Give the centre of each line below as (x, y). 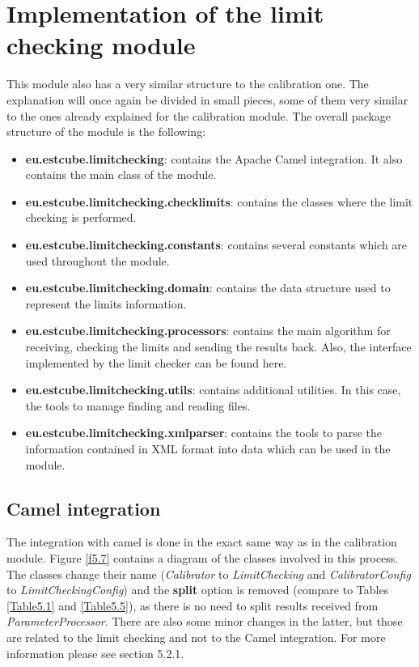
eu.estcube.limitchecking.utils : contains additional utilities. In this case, (213, 390)
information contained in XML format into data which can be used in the (208, 448)
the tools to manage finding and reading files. (138, 405)
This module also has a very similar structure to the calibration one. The (188, 84)
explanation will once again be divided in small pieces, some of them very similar (207, 99)
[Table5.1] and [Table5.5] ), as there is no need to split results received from (193, 605)
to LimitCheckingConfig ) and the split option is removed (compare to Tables (198, 590)
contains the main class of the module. (121, 174)
